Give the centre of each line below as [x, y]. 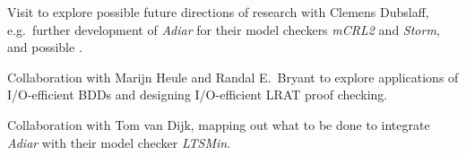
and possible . [45, 47]
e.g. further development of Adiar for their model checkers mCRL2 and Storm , [224, 29]
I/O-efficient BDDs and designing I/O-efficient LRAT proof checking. [198, 95]
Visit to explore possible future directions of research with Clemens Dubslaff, [218, 12]
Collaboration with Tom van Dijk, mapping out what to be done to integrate [219, 124]
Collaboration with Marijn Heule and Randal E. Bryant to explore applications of [233, 77]
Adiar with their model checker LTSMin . [119, 142]
